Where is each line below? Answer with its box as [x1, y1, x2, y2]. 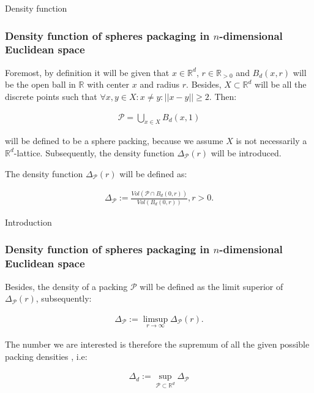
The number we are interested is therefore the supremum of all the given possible [5, 337, 310, 350]
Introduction [5, 215, 52, 228]
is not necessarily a [236, 134, 307, 147]
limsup [143, 315, 168, 324]
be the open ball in [5, 78, 76, 91]
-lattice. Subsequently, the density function [13, 146, 174, 159]
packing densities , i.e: [5, 349, 88, 362]
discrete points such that [5, 90, 97, 102]
